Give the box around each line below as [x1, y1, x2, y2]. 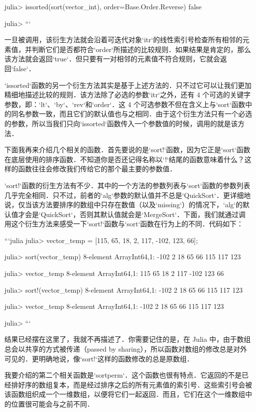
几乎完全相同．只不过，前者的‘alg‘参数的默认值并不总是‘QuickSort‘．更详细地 [4, 190, 251, 200]
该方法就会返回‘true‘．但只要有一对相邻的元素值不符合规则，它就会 [4, 54, 220, 64]
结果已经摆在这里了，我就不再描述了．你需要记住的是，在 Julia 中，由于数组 [4, 334, 251, 344]
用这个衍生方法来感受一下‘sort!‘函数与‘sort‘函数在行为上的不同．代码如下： [4, 219, 244, 229]
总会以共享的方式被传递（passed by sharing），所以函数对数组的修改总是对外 [4, 344, 247, 354]
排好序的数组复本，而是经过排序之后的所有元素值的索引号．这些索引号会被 [11, 379, 252, 389]
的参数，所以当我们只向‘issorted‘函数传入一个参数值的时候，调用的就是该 [4, 118, 238, 128]
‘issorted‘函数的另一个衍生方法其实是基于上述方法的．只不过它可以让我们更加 [4, 80, 252, 90]
